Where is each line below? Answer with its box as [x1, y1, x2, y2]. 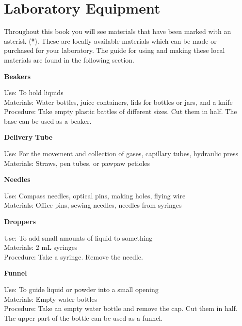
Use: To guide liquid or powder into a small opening [4, 284, 159, 294]
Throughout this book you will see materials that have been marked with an [4, 26, 231, 36]
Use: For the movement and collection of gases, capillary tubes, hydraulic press [4, 148, 239, 159]
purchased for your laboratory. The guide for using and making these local [4, 45, 225, 55]
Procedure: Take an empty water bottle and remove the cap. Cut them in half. [4, 303, 238, 313]
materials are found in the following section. [4, 54, 134, 65]
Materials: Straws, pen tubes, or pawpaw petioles [4, 158, 150, 168]
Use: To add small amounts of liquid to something [4, 232, 153, 243]
